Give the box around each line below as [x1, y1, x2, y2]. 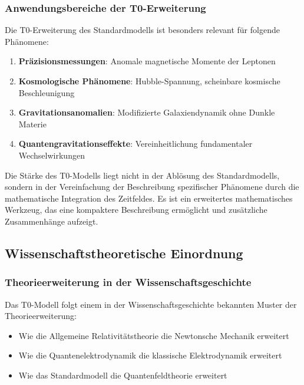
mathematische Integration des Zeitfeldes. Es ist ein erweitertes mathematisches [5, 192, 293, 204]
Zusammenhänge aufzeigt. [5, 215, 98, 227]
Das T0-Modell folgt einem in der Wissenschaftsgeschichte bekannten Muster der [5, 298, 297, 310]
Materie [18, 117, 47, 130]
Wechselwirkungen [18, 149, 85, 161]
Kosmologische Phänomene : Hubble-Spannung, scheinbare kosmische [18, 75, 280, 87]
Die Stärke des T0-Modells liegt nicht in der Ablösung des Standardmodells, [5, 169, 280, 181]
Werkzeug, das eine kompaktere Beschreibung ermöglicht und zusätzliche [5, 203, 267, 216]
